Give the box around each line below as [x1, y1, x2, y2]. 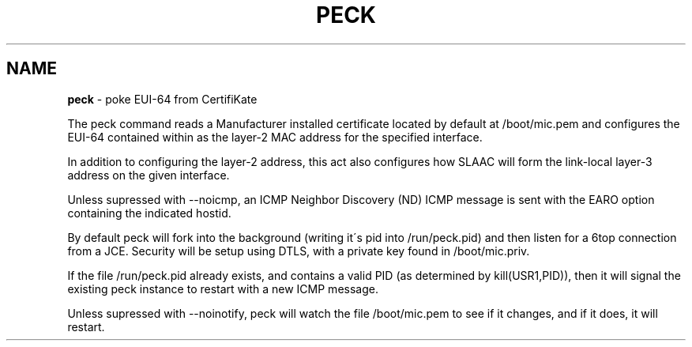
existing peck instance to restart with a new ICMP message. [67, 281, 378, 296]
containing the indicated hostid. [67, 206, 231, 220]
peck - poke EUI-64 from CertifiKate [67, 92, 258, 106]
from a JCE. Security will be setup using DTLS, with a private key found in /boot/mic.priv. [67, 243, 530, 258]
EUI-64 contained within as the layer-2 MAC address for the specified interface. [67, 130, 483, 144]
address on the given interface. [67, 168, 230, 182]
